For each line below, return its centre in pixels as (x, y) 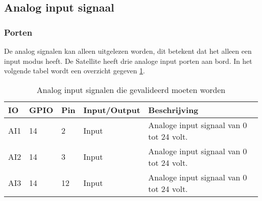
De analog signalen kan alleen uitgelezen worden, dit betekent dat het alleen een (128, 51)
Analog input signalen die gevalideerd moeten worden (131, 89)
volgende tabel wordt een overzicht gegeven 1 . (75, 71)
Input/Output (112, 110)
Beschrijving (173, 110)
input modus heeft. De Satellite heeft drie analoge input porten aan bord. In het (128, 61)
